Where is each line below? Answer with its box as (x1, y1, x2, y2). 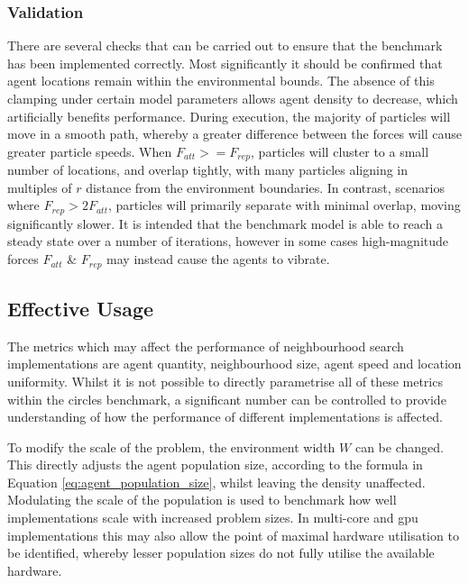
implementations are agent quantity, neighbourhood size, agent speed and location (7, 354, 462, 373)
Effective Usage (7, 294, 154, 322)
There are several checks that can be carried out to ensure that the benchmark (7, 36, 443, 55)
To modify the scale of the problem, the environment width (7, 437, 336, 456)
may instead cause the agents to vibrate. (106, 250, 330, 269)
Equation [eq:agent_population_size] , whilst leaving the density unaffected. (7, 472, 426, 491)
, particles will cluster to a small (251, 141, 429, 160)
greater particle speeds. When (7, 141, 172, 160)
